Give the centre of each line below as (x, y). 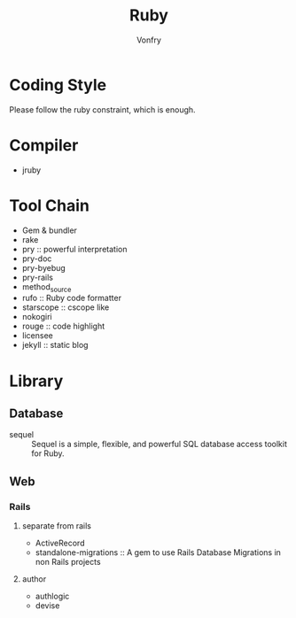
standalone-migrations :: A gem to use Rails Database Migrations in (158, 552)
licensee (37, 336)
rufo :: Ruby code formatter (72, 298)
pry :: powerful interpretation (74, 249)
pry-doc (37, 259)
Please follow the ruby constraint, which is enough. (103, 109)
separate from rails (56, 526)
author (34, 579)
